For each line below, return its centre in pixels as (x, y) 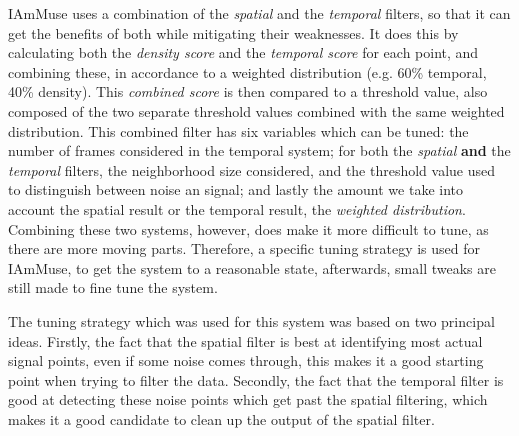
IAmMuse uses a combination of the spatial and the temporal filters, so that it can (259, 13)
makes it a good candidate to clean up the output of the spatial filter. (221, 418)
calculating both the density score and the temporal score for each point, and (243, 52)
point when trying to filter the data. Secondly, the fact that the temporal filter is (256, 379)
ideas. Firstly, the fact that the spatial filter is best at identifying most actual (245, 340)
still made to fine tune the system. (113, 287)
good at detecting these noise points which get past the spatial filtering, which (248, 399)
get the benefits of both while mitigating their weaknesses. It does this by (233, 32)
